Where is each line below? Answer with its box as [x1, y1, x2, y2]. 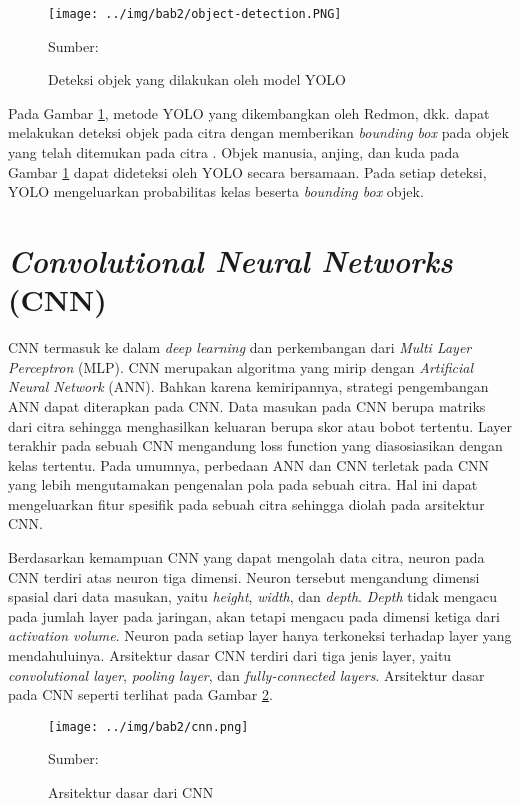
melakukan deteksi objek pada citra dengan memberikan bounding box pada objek [8, 122, 509, 143]
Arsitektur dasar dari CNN [48, 782, 214, 803]
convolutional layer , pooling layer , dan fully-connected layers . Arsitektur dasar [8, 664, 485, 685]
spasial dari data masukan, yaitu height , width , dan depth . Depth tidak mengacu [8, 586, 498, 607]
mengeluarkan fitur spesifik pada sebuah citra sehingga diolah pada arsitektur [8, 493, 485, 514]
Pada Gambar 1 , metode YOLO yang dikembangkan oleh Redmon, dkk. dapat [8, 102, 490, 123]
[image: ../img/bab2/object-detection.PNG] [48, 7, 342, 21]
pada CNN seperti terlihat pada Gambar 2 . [8, 684, 273, 705]
